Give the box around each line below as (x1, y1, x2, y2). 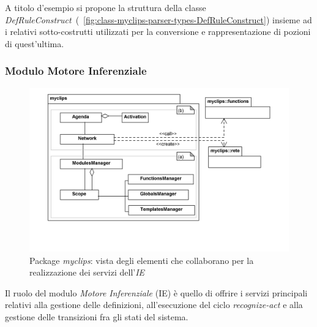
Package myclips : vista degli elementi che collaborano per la (29, 254, 254, 266)
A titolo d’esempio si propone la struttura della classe (5, 1, 206, 13)
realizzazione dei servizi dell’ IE (29, 266, 145, 279)
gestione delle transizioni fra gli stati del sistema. (5, 310, 188, 323)
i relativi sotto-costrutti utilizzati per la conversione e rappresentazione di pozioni (5, 25, 311, 38)
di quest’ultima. (5, 37, 64, 50)
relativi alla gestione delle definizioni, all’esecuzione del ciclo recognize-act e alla (5, 298, 303, 311)
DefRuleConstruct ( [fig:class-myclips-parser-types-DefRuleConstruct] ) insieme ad (5, 13, 312, 26)
